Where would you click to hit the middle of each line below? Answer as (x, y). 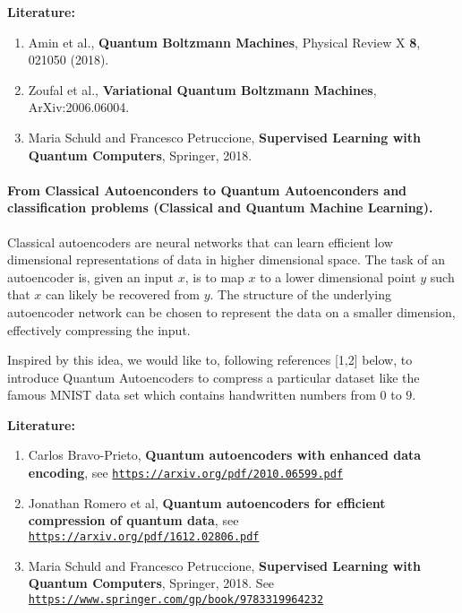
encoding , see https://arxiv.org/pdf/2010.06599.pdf (186, 473)
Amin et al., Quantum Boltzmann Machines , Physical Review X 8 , (224, 42)
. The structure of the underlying (301, 294)
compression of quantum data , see (133, 520)
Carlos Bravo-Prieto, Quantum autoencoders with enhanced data (225, 455)
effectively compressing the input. (99, 329)
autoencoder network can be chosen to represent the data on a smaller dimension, (231, 311)
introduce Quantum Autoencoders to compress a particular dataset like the (214, 377)
